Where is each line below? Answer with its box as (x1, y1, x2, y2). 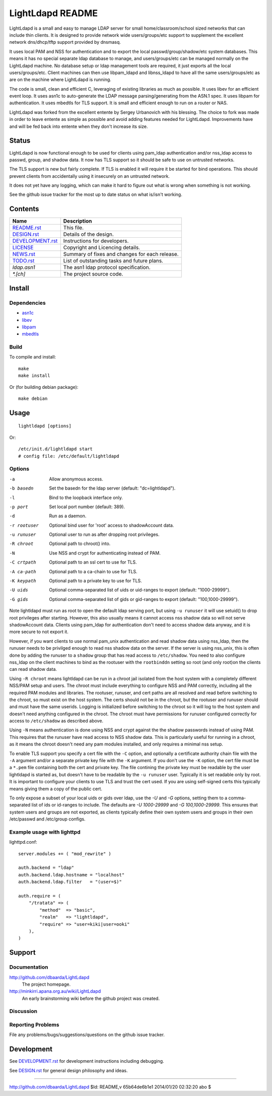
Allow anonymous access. (49, 476, 103, 482)
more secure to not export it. (9, 629, 69, 635)
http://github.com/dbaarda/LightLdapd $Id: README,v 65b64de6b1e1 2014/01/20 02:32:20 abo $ (9, 1084, 212, 1090)
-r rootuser (9, 522, 39, 528)
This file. (63, 224, 84, 231)
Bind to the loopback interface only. (49, 494, 123, 501)
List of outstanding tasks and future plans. (63, 257, 164, 264)
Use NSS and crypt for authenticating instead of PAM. (49, 550, 161, 556)
